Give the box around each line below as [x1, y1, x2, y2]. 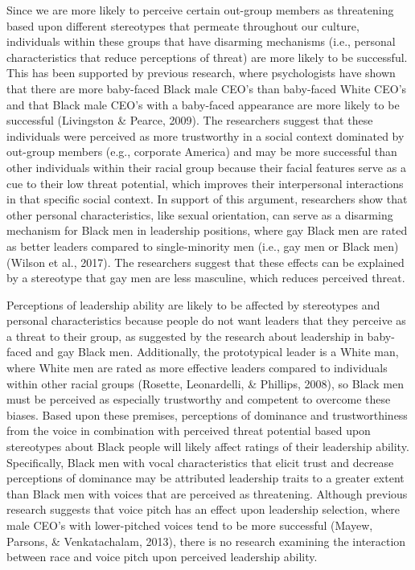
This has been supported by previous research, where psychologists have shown [6, 64, 396, 81]
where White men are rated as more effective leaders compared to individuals [6, 359, 388, 376]
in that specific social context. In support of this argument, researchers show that [6, 191, 408, 207]
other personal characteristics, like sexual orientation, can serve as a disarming [6, 206, 393, 223]
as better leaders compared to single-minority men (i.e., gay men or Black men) [6, 237, 399, 254]
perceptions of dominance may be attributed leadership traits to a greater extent [6, 470, 405, 486]
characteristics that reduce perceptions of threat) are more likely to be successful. [6, 48, 408, 65]
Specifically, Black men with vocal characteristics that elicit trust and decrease [6, 453, 394, 470]
